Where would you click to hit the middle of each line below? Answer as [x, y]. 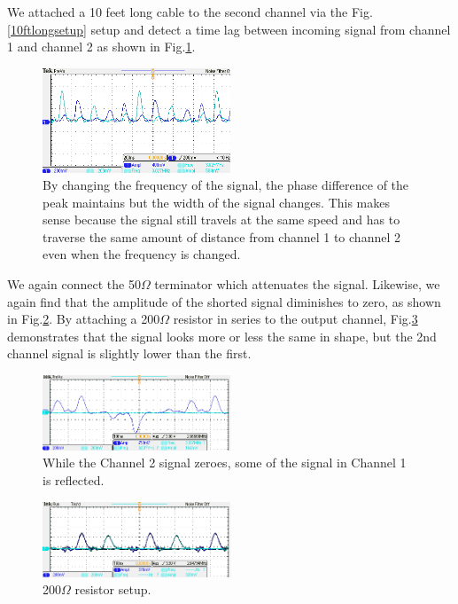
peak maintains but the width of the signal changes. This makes [216, 202]
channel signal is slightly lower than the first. [129, 353]
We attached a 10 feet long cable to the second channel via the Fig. [190, 12]
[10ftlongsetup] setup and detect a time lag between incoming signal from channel [229, 29]
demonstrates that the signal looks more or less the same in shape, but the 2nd [222, 336]
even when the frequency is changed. [142, 254]
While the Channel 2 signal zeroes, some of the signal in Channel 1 [225, 463]
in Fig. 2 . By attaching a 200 [84, 319]
